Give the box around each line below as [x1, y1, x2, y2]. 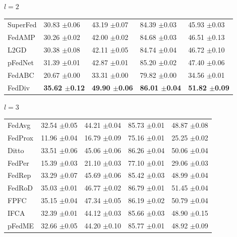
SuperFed [8, 19, 37, 30]
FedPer [8, 157, 29, 168]
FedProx [8, 132, 34, 143]
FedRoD [8, 182, 33, 193]
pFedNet [8, 57, 34, 67]
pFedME [8, 220, 34, 230]
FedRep [8, 170, 31, 180]
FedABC [8, 69, 34, 80]
